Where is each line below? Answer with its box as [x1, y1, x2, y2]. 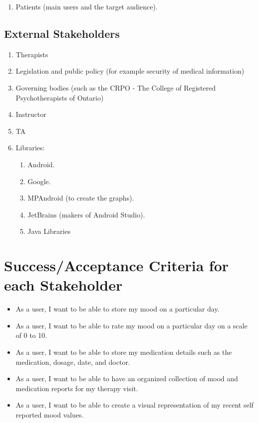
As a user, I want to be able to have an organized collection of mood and [15, 373, 238, 384]
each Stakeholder [4, 275, 123, 295]
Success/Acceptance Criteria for [4, 255, 229, 276]
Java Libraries [27, 226, 71, 236]
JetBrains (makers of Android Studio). [27, 209, 145, 219]
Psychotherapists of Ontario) [15, 92, 104, 103]
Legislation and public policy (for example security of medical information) [15, 66, 245, 76]
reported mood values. [15, 409, 84, 420]
